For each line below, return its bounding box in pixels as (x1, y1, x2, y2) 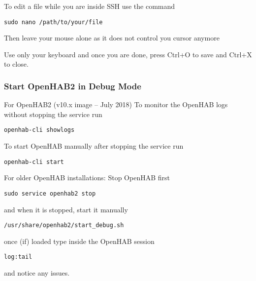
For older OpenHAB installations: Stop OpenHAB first (4, 172, 170, 183)
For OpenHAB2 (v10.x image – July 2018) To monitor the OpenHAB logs (4, 99, 228, 110)
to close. (4, 59, 29, 69)
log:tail (4, 253, 32, 261)
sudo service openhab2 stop (4, 190, 96, 197)
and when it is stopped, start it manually (4, 204, 128, 214)
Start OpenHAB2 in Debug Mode (4, 80, 141, 92)
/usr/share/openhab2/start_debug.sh (4, 222, 124, 229)
